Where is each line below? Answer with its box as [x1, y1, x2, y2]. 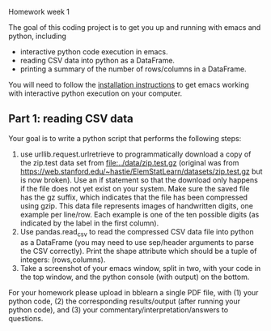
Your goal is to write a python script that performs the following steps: [8, 133, 242, 143]
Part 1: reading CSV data [8, 112, 133, 126]
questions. [8, 313, 44, 323]
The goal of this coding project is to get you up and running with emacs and [8, 23, 261, 32]
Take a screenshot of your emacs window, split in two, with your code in [19, 263, 261, 273]
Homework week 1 [8, 7, 70, 16]
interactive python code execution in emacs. [19, 47, 168, 56]
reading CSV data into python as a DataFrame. [19, 56, 176, 65]
